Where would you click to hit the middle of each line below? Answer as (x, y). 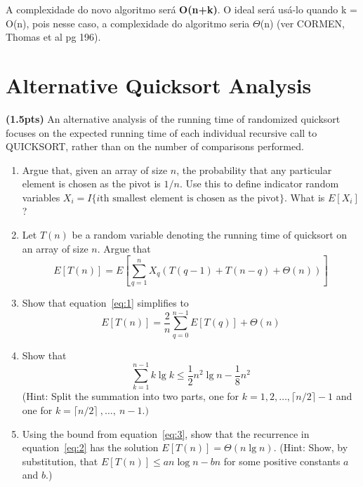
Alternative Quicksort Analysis (159, 85)
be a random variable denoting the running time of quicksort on (210, 235)
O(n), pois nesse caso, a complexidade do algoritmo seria (128, 23)
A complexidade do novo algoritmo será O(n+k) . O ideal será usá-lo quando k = (181, 9)
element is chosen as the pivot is (91, 184)
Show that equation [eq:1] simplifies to (105, 302)
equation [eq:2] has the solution (90, 447)
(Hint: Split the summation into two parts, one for (131, 396)
